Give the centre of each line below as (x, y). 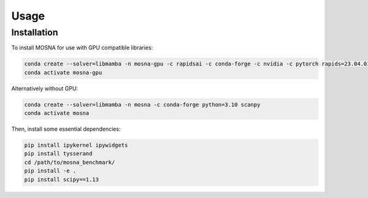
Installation (35, 32)
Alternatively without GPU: (45, 88)
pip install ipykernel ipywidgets (76, 145)
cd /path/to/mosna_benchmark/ (70, 162)
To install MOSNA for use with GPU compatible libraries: (82, 48)
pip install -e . (50, 171)
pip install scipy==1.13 (62, 179)
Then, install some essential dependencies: (66, 129)
